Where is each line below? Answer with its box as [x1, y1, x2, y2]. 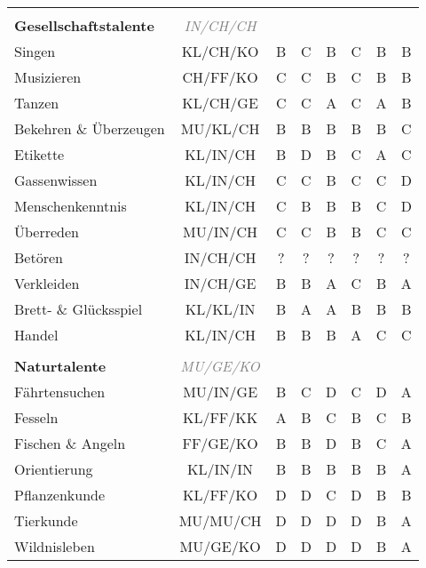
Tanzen [14, 92, 59, 113]
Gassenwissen [14, 170, 98, 190]
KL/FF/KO [182, 484, 258, 505]
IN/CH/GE [184, 273, 256, 293]
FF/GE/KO [182, 433, 258, 453]
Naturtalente [14, 356, 106, 376]
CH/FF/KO [182, 67, 258, 87]
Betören [14, 247, 63, 268]
